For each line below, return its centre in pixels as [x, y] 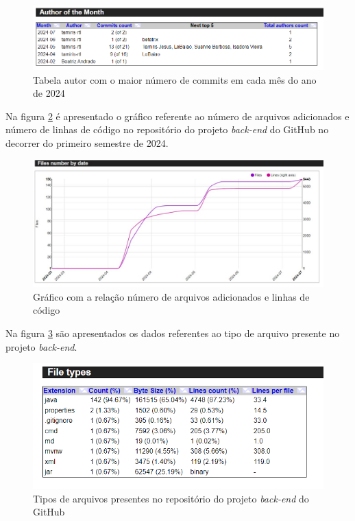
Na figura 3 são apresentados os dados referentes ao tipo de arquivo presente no [173, 333]
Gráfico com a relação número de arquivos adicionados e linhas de [171, 296]
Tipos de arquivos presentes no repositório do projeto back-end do [171, 498]
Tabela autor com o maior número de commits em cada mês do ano [175, 79]
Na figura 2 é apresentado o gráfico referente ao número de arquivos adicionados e [177, 116]
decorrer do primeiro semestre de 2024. [87, 143]
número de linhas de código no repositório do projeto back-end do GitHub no [167, 129]
